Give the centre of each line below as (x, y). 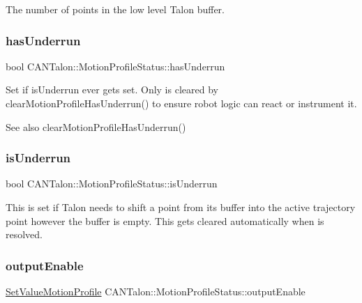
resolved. (24, 234)
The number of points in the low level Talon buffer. (115, 9)
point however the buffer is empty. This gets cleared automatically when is (165, 220)
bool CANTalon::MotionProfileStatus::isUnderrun (112, 184)
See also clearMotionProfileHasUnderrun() (96, 126)
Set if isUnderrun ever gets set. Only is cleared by (112, 90)
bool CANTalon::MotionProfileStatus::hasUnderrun (115, 66)
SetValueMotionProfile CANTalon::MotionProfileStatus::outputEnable (156, 291)
